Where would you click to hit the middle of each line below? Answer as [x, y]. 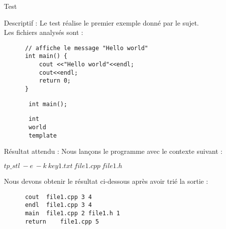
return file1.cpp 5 [62, 221]
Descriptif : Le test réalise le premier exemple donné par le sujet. [101, 22]
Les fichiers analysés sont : [44, 32]
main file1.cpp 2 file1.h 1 [72, 213]
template [43, 135]
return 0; [55, 81]
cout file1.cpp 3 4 [58, 197]
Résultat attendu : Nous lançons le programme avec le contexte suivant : [113, 151]
